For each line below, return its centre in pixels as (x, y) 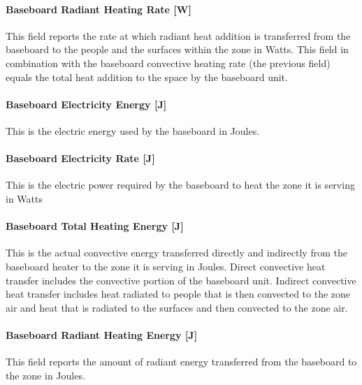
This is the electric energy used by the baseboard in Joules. (133, 130)
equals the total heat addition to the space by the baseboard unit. (147, 77)
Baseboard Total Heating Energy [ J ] (95, 226)
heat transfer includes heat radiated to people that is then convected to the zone (178, 294)
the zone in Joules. (45, 375)
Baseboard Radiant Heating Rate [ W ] (99, 9)
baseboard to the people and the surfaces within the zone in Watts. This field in (177, 49)
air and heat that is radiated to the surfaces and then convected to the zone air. (177, 307)
